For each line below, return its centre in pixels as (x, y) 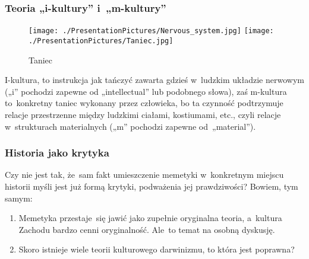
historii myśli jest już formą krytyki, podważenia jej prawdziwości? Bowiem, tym (152, 186)
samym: (19, 198)
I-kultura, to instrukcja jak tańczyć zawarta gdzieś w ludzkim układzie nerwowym (154, 80)
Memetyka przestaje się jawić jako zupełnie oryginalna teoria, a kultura (150, 218)
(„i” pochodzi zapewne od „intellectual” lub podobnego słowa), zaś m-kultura (146, 91)
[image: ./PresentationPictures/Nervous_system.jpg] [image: (151, 31)
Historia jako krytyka (57, 153)
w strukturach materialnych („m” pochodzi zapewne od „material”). (130, 126)
